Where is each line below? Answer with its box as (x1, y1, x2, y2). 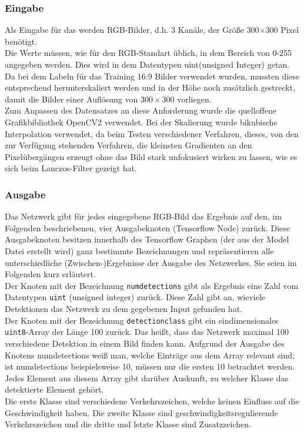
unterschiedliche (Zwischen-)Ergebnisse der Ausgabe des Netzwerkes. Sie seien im (5, 256, 297, 268)
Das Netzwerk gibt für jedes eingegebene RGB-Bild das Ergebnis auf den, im (5, 210, 282, 222)
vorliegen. (177, 92, 212, 105)
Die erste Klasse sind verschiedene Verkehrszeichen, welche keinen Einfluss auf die (5, 394, 299, 407)
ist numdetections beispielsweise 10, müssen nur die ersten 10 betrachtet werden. (5, 360, 295, 373)
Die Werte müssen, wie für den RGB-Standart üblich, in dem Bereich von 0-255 (5, 46, 292, 59)
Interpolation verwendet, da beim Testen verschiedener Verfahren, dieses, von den (5, 127, 299, 139)
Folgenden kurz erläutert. (5, 268, 96, 280)
